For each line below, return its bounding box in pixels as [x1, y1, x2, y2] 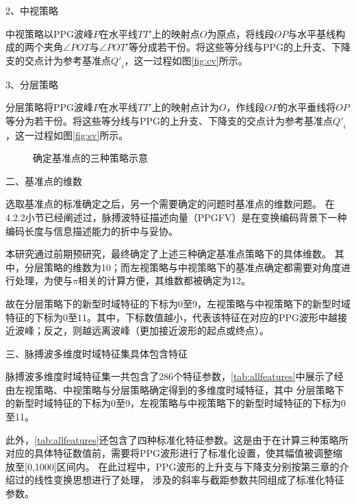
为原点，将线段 [207, 26, 275, 40]
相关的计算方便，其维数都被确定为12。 [77, 273, 251, 288]
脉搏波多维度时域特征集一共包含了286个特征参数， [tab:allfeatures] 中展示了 [5, 369, 334, 383]
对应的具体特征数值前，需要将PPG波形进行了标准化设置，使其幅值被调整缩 [5, 446, 343, 460]
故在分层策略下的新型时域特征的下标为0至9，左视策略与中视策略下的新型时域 [5, 296, 351, 310]
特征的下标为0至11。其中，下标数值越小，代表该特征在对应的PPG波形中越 [5, 310, 338, 324]
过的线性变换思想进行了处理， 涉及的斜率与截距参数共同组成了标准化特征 [14, 473, 344, 487]
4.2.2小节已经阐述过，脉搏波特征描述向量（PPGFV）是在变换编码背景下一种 [5, 210, 347, 224]
